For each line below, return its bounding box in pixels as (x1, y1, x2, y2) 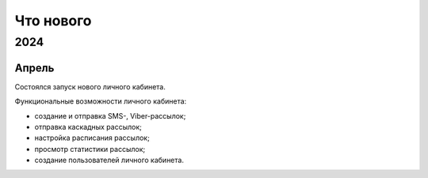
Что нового (14, 12, 92, 29)
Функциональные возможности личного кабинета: (14, 97, 187, 106)
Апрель (14, 61, 55, 74)
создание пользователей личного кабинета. (34, 155, 184, 165)
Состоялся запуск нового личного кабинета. (14, 81, 166, 91)
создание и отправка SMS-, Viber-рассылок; (34, 111, 186, 120)
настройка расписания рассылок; (34, 133, 150, 142)
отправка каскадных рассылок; (34, 122, 142, 131)
